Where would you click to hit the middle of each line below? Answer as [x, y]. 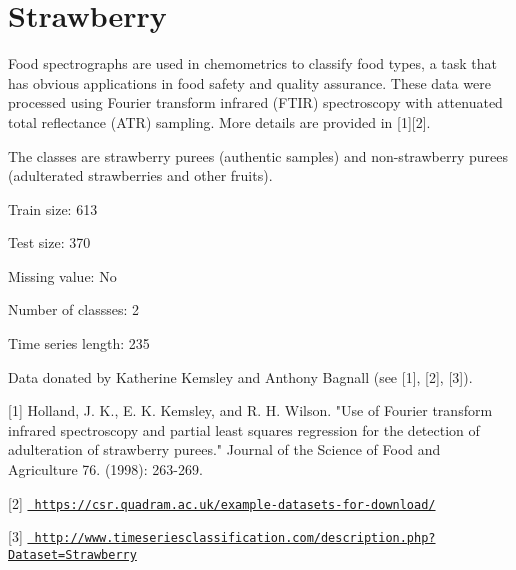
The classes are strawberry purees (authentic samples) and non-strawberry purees [258, 155]
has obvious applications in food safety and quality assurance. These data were [249, 82]
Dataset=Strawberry [72, 554]
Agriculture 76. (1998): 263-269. [105, 469]
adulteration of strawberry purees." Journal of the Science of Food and [224, 449]
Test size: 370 [49, 242]
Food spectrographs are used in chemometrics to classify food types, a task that [253, 63]
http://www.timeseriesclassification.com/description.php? [235, 538]
